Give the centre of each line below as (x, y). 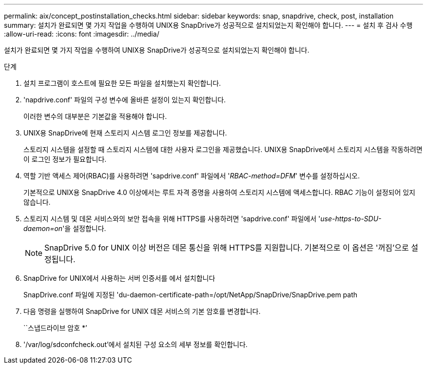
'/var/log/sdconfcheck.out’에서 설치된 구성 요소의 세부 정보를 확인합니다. (136, 344)
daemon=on (43, 228)
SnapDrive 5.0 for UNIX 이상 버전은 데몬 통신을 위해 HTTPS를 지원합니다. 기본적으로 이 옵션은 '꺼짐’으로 (227, 248)
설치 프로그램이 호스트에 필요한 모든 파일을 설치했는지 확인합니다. (122, 83)
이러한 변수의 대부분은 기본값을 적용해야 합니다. (95, 116)
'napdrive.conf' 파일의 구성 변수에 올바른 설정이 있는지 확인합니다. (125, 100)
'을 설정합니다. (84, 228)
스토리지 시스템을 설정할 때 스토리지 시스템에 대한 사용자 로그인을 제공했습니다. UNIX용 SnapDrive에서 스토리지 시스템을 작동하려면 (223, 149)
